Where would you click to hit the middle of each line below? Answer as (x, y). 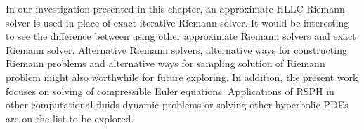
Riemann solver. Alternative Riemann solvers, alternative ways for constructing (176, 49)
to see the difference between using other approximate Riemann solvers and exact (181, 36)
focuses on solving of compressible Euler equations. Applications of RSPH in (170, 91)
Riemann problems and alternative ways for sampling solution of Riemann (165, 63)
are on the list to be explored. (70, 118)
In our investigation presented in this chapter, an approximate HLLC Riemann (175, 8)
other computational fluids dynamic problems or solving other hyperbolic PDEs (177, 104)
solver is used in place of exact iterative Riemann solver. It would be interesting (177, 22)
